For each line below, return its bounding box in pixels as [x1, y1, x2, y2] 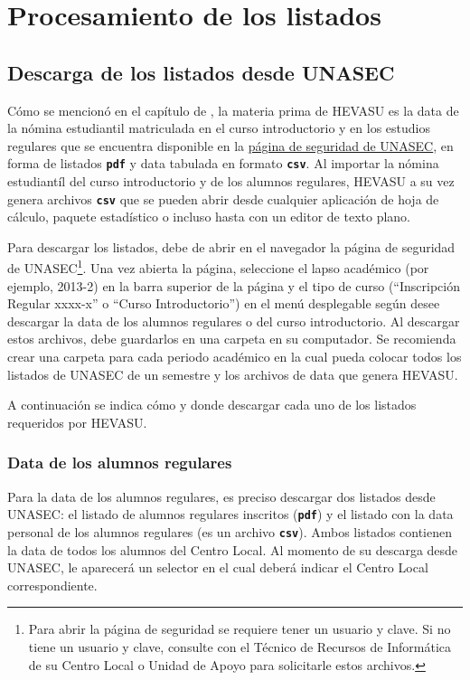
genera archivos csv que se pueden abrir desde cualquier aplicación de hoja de [7, 189, 439, 208]
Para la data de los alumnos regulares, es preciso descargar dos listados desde [7, 486, 436, 505]
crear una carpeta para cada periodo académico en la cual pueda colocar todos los [7, 347, 462, 366]
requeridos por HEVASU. [7, 412, 147, 431]
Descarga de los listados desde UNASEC [7, 58, 395, 86]
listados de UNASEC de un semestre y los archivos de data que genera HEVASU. [7, 364, 458, 383]
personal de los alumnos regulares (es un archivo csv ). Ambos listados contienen [7, 522, 453, 541]
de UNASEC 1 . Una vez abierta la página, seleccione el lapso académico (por [7, 256, 429, 278]
